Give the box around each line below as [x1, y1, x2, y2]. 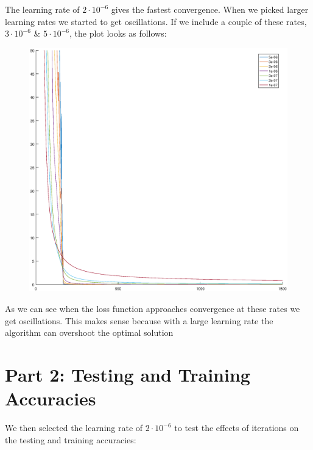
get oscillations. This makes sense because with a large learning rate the [5, 314, 273, 327]
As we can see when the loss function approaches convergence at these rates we [5, 302, 300, 315]
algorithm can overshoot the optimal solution [5, 326, 174, 339]
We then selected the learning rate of [5, 421, 143, 434]
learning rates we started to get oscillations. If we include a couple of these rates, [5, 15, 307, 27]
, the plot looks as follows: [69, 27, 167, 40]
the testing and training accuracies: [5, 433, 136, 446]
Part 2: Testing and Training [5, 362, 250, 387]
